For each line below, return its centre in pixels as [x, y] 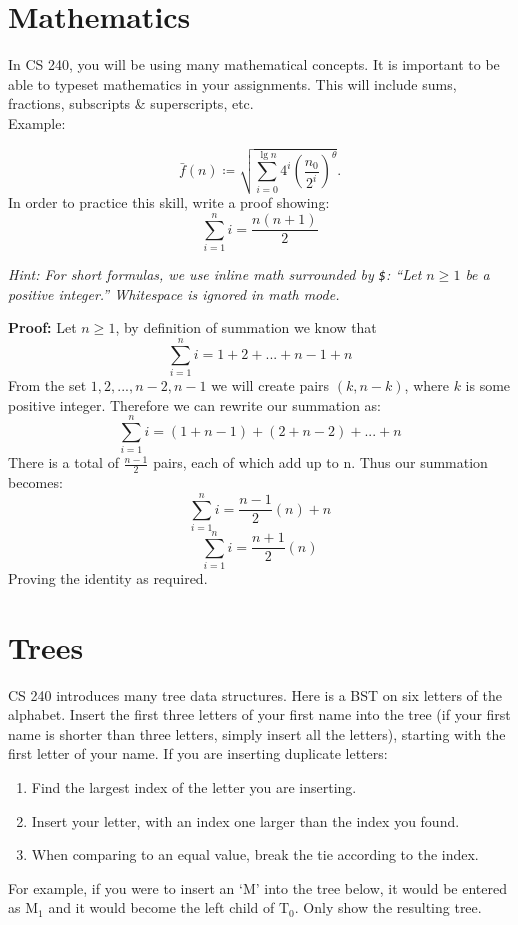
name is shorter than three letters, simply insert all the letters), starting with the [257, 733]
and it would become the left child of [161, 907]
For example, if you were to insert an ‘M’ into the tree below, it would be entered [257, 887]
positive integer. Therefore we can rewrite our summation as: [194, 404]
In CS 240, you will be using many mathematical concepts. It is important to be [254, 64]
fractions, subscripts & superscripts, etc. [131, 103]
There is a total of [63, 462]
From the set [47, 384]
